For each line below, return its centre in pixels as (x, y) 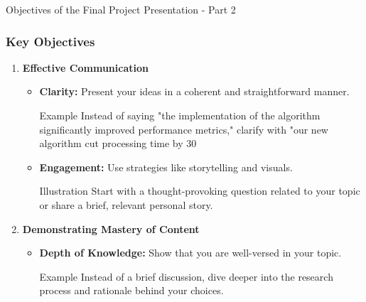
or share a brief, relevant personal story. (126, 204)
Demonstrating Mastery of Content (111, 228)
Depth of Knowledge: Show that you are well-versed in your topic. (190, 253)
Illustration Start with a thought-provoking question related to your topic (200, 191)
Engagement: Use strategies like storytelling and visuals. (166, 167)
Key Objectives (50, 41)
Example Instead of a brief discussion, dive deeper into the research (186, 276)
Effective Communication (85, 67)
